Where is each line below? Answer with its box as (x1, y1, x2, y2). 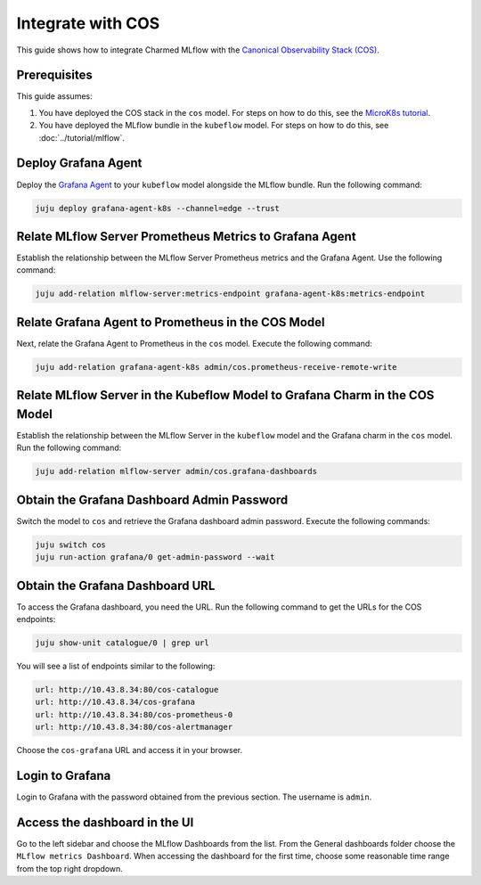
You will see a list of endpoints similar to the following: (16, 660, 216, 672)
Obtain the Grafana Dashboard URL (16, 578, 216, 593)
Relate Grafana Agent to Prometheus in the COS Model (16, 315, 325, 330)
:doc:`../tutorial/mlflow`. (38, 132, 125, 143)
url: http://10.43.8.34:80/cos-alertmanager (35, 722, 233, 733)
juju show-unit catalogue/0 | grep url (35, 638, 209, 648)
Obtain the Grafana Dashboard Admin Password (16, 492, 289, 507)
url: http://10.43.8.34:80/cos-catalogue (35, 684, 219, 695)
